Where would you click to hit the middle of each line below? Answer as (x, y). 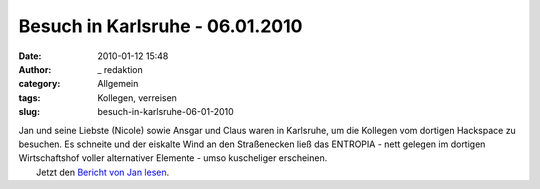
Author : (35, 69)
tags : (29, 97)
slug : (29, 112)
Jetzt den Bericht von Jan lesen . (103, 172)
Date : (30, 56)
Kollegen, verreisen (137, 97)
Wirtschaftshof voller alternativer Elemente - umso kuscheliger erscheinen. (173, 158)
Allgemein (118, 84)
